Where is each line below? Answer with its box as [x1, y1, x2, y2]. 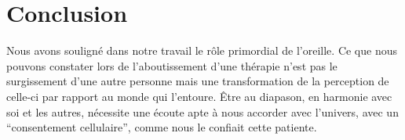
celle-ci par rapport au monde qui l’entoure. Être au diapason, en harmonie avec [6, 88, 392, 104]
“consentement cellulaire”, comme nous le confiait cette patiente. [6, 119, 317, 135]
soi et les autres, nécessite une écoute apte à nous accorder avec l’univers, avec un [6, 103, 399, 120]
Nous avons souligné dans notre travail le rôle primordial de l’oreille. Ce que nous [6, 42, 398, 59]
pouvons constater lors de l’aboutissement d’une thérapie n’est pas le [6, 57, 337, 74]
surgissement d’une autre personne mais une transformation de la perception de [6, 73, 389, 89]
